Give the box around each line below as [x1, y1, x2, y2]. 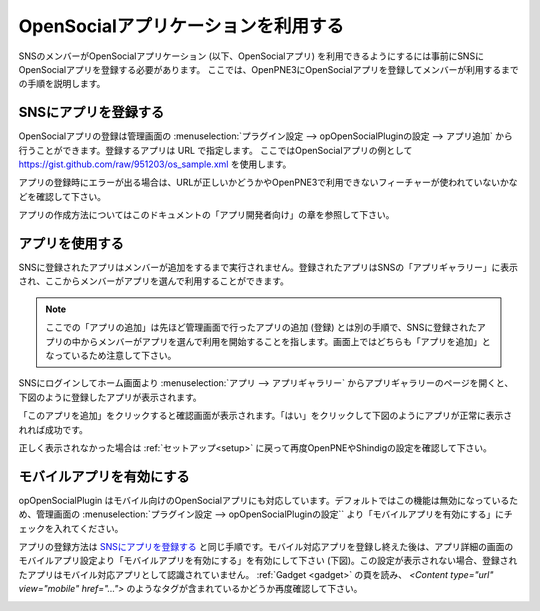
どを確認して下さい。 [18, 190, 107, 202]
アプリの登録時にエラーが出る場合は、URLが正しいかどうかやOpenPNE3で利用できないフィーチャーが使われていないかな [18, 176, 519, 189]
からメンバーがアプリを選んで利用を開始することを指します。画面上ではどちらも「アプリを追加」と [80, 335, 491, 347]
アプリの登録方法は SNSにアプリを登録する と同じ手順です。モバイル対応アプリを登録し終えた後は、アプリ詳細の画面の [18, 541, 514, 553]
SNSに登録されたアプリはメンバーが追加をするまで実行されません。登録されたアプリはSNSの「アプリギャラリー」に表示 [18, 261, 519, 274]
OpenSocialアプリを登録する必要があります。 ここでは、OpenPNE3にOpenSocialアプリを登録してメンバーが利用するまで [18, 63, 519, 75]
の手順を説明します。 [18, 78, 106, 90]
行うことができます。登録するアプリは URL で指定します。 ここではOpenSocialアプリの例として [18, 144, 413, 156]
